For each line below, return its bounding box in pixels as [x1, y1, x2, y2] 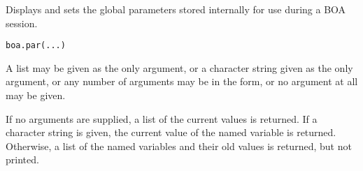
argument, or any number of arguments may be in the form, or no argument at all [6, 74, 358, 89]
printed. [6, 152, 39, 167]
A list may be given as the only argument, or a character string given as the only [6, 60, 353, 75]
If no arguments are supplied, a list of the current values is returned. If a [6, 111, 318, 126]
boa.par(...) [6, 40, 66, 51]
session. [6, 15, 38, 30]
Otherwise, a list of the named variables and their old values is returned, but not [6, 138, 352, 153]
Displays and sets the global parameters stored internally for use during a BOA [6, 2, 346, 16]
